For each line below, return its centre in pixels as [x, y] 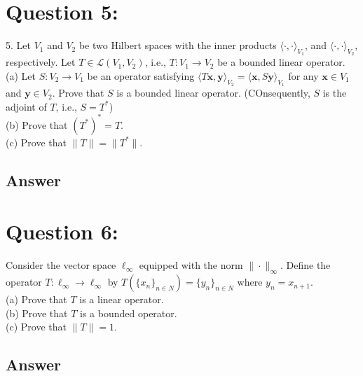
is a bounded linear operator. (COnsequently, [213, 93]
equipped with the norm [191, 265]
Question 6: [62, 231]
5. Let [18, 45]
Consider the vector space [61, 265]
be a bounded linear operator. [281, 62]
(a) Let [21, 75]
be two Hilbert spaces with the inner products [178, 45]
